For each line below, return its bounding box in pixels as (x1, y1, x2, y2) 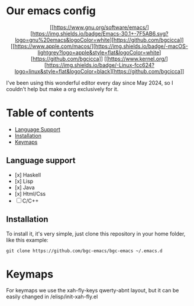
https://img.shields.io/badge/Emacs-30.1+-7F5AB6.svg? (32, 30, 169, 37)
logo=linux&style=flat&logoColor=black (14, 67, 111, 75)
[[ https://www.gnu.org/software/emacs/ (49, 24, 147, 31)
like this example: (6, 236, 48, 243)
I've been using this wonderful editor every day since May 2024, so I (6, 79, 173, 86)
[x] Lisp (14, 178, 34, 185)
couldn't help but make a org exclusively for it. (6, 85, 119, 92)
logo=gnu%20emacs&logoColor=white (14, 36, 111, 43)
